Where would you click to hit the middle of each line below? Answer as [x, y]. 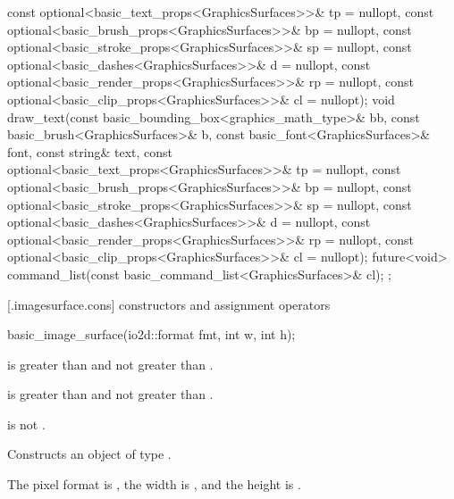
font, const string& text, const [90, 151]
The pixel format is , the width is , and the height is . [154, 484]
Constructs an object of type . [89, 454]
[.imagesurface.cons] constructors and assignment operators [169, 304]
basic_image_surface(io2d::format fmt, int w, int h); [151, 334]
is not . [26, 424]
